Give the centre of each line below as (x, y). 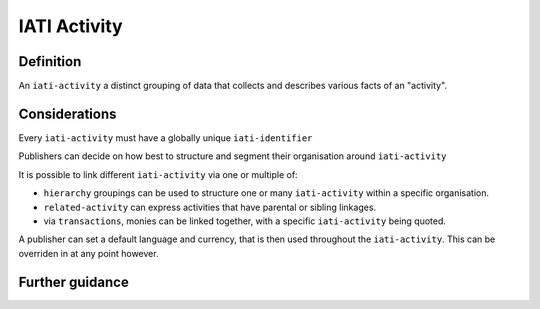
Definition (50, 61)
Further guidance (73, 281)
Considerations (67, 113)
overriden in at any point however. (88, 253)
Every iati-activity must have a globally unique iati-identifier (165, 137)
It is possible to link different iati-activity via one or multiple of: (158, 174)
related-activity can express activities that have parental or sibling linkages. (210, 207)
